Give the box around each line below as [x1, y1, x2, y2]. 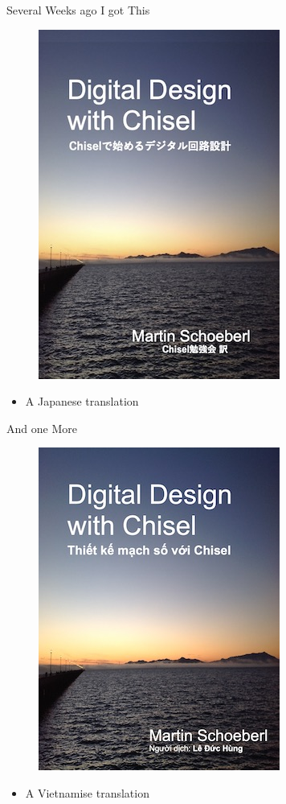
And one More [6, 419, 77, 436]
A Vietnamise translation [25, 784, 149, 801]
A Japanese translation [25, 393, 139, 410]
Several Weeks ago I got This [6, 2, 150, 18]
